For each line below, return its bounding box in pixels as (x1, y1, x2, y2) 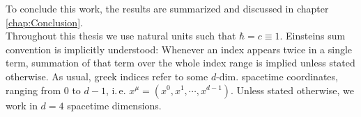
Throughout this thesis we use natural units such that (6, 28, 236, 43)
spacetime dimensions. (67, 98, 162, 112)
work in (6, 98, 38, 112)
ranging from (6, 82, 61, 97)
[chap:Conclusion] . (6, 15, 83, 29)
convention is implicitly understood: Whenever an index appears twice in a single (6, 42, 353, 56)
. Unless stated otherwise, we (231, 82, 354, 97)
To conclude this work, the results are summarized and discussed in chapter (6, 1, 329, 15)
